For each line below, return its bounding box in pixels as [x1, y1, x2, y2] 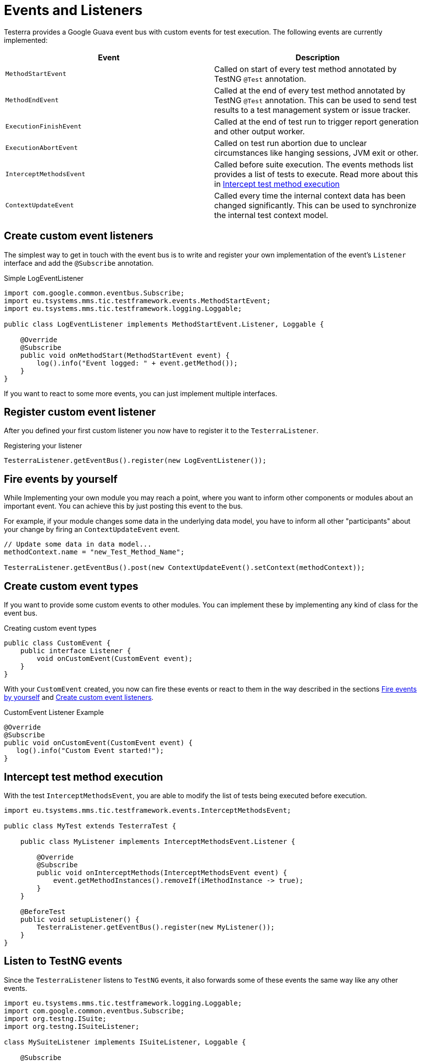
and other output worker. [214, 126, 305, 136]
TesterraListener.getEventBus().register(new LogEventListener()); [4, 457, 267, 465]
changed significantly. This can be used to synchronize [214, 200, 417, 210]
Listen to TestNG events [4, 955, 123, 968]
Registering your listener [4, 441, 82, 450]
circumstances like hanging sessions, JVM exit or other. [214, 147, 419, 158]
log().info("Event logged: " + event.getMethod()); [37, 359, 238, 367]
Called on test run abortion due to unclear [214, 138, 367, 148]
